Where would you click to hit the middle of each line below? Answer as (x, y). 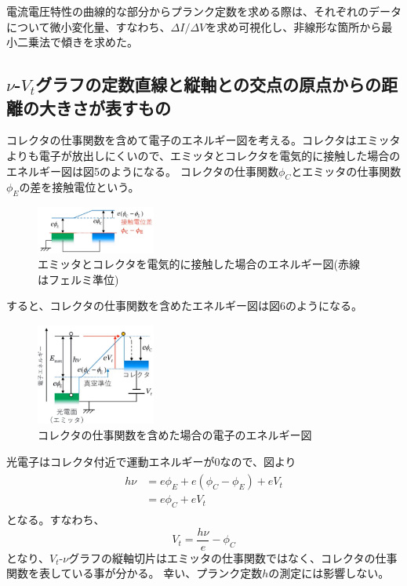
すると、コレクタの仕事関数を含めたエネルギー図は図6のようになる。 (184, 306)
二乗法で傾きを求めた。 (77, 42)
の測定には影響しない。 (329, 573)
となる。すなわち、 (56, 520)
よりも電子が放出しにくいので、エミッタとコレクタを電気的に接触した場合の (203, 155)
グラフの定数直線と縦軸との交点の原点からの (208, 84)
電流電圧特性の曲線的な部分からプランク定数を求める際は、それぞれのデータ (204, 11)
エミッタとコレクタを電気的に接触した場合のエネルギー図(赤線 (199, 264)
